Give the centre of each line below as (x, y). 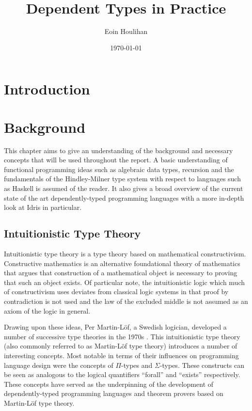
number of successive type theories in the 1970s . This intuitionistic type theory (122, 336)
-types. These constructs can (202, 365)
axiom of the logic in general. (47, 310)
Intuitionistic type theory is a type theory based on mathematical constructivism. (125, 253)
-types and (137, 365)
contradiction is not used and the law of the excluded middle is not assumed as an (126, 301)
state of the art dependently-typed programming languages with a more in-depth (124, 198)
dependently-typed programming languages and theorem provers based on (114, 393)
